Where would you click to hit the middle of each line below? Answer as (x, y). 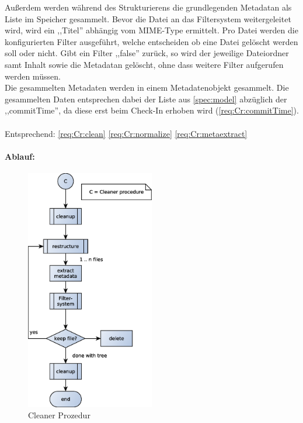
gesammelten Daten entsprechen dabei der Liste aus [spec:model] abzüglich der (146, 99)
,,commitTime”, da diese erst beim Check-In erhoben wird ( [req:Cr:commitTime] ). (152, 110)
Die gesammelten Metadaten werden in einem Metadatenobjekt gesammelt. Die (147, 87)
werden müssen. (33, 76)
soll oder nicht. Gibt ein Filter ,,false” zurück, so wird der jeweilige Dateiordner (147, 53)
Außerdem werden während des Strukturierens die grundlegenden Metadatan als (148, 7)
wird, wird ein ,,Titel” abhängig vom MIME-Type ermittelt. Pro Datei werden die (151, 30)
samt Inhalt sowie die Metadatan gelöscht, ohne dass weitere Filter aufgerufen (144, 64)
